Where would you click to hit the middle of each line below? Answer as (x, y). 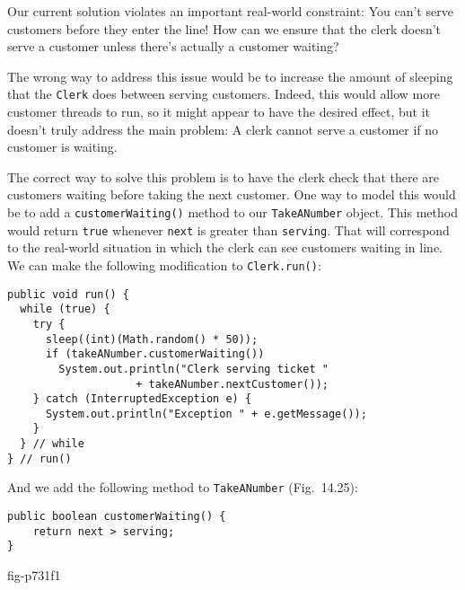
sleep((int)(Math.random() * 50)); (152, 339)
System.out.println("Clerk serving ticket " (193, 369)
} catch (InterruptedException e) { (142, 399)
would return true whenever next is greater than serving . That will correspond (228, 229)
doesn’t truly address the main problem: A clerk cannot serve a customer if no (223, 129)
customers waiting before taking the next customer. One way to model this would (232, 194)
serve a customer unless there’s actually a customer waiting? (173, 46)
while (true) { (65, 309)
